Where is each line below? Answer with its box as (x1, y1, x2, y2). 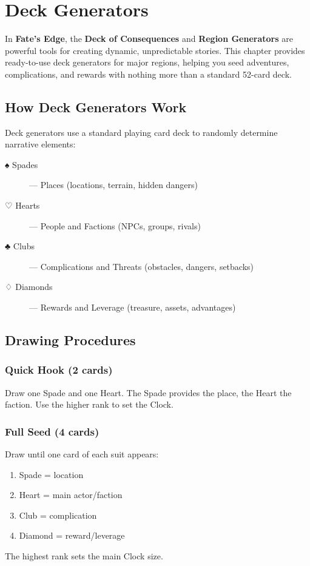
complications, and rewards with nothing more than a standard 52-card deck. (5, 67, 292, 80)
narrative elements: (5, 138, 76, 150)
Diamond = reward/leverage (19, 529, 125, 542)
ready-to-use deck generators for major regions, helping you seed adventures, (5, 56, 289, 69)
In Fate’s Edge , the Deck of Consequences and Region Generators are (5, 32, 293, 45)
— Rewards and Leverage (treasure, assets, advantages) (29, 301, 236, 314)
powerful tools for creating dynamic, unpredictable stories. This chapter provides (5, 44, 305, 56)
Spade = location (19, 468, 84, 480)
